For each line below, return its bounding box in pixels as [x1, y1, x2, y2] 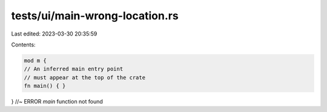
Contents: [11, 41, 36, 48]
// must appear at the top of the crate [24, 74, 145, 81]
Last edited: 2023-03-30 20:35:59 [11, 30, 97, 37]
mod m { [24, 57, 47, 64]
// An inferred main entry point [24, 66, 124, 72]
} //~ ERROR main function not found [11, 98, 103, 105]
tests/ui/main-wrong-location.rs [11, 9, 179, 22]
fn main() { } [24, 82, 66, 90]
